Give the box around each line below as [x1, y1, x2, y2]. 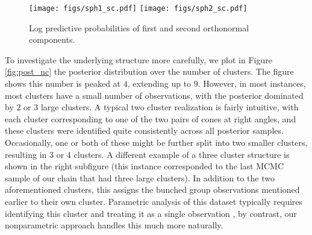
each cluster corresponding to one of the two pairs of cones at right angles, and [5, 112, 296, 125]
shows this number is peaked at [5, 77, 121, 90]
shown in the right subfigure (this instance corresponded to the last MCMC [5, 160, 284, 172]
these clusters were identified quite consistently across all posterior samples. [5, 124, 284, 137]
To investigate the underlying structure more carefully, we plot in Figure [5, 53, 272, 66]
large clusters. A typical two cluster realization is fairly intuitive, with [40, 101, 299, 113]
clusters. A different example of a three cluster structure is [73, 148, 290, 160]
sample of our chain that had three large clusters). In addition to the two [5, 171, 275, 184]
